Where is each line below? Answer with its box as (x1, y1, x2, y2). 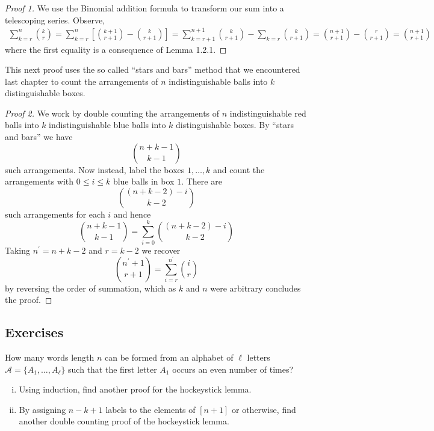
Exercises (5, 323, 64, 341)
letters (247, 350, 270, 363)
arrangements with (5, 175, 74, 188)
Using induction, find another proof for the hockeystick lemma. (19, 383, 252, 396)
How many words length (5, 350, 95, 363)
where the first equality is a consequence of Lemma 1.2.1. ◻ (5, 43, 227, 55)
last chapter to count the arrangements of (5, 75, 158, 87)
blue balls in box (113, 175, 175, 188)
